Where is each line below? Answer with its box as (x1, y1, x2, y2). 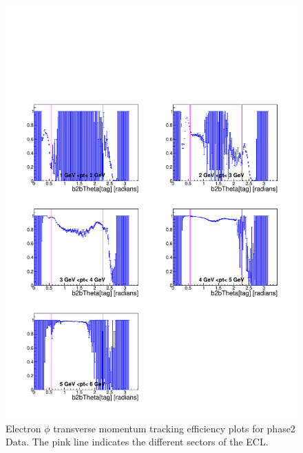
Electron (6, 421, 41, 435)
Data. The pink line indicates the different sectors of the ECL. (6, 434, 269, 449)
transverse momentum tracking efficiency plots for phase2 (53, 421, 295, 435)
